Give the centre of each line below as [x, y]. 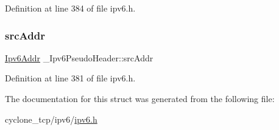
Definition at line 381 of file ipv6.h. [70, 78]
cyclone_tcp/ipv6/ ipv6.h [51, 119]
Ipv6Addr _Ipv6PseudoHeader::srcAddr [79, 57]
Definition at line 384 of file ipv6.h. [70, 8]
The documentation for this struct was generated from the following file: [140, 98]
